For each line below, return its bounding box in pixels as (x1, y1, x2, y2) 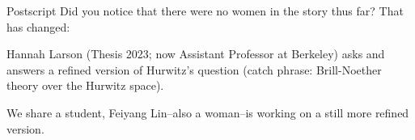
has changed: (6, 18, 70, 35)
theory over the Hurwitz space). (6, 77, 164, 94)
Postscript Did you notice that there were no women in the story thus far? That (6, 2, 404, 19)
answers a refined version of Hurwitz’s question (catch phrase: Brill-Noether (6, 61, 382, 78)
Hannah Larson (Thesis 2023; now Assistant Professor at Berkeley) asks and (6, 45, 385, 62)
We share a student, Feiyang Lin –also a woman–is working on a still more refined (6, 104, 409, 121)
